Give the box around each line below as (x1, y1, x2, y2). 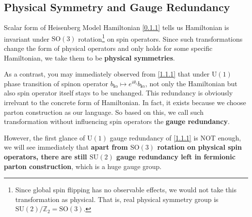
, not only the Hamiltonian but (145, 78, 237, 88)
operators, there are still (4, 151, 87, 161)
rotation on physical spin (157, 142, 242, 152)
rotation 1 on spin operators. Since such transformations (78, 32, 243, 44)
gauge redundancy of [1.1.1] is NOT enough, (110, 132, 241, 142)
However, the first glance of (4, 132, 85, 142)
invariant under (4, 33, 49, 44)
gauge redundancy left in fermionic (116, 151, 236, 161)
